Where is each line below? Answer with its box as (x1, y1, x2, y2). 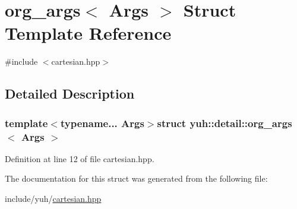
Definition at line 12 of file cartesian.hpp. (5, 152, 154, 164)
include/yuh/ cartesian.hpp (5, 192, 102, 205)
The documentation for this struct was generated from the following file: (5, 172, 268, 185)
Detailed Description (5, 84, 135, 103)
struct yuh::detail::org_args (157, 115, 292, 130)
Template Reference (5, 21, 172, 45)
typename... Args (60, 115, 144, 130)
